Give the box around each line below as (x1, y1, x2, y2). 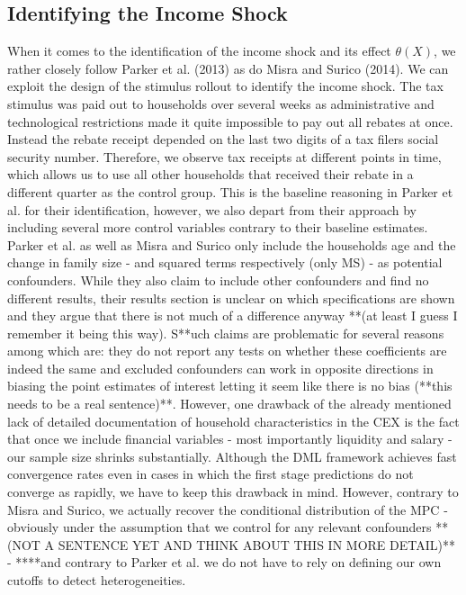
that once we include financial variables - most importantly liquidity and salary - (7, 429, 453, 448)
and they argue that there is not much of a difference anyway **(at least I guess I (7, 306, 458, 325)
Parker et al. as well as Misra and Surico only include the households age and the (7, 235, 456, 254)
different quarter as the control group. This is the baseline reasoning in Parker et (7, 182, 453, 201)
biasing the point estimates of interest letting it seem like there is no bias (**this (7, 376, 453, 395)
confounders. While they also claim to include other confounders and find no (7, 270, 429, 289)
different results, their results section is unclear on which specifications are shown (7, 288, 455, 307)
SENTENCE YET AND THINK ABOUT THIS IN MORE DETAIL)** (58, 535, 455, 554)
